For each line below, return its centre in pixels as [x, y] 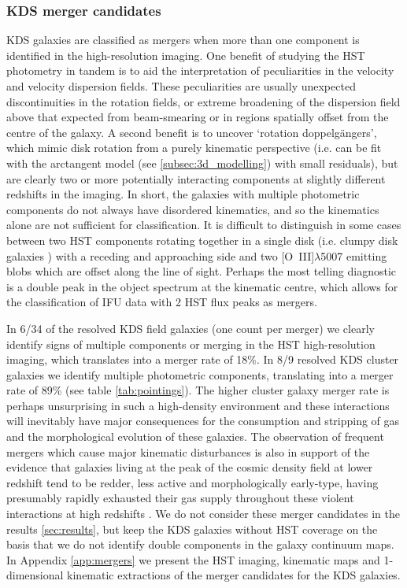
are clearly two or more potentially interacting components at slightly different [196, 178]
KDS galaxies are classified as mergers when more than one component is [183, 40]
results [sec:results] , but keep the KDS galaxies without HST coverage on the [192, 529]
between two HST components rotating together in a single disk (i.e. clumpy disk [202, 240]
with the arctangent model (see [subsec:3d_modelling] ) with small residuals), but [202, 163]
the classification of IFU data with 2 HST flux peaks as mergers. [162, 302]
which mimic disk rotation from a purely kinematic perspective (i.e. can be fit [194, 148]
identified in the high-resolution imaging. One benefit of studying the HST [186, 55]
